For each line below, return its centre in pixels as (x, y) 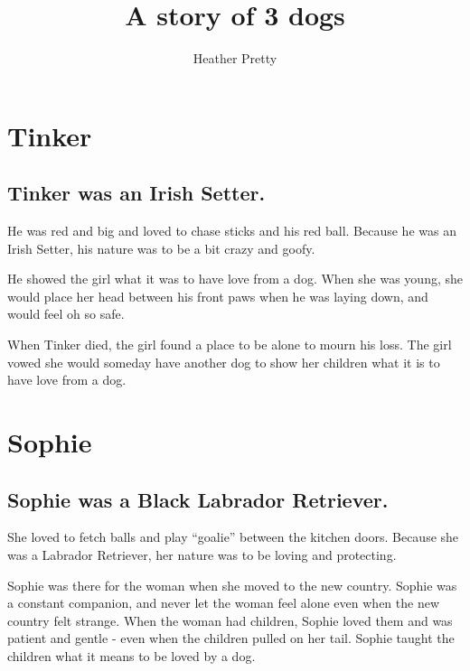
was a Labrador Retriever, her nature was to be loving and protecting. (202, 555)
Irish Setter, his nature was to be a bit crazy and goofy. (161, 248)
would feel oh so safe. (66, 314)
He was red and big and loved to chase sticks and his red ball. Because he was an (232, 231)
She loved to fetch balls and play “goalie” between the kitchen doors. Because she (233, 537)
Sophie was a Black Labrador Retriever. (198, 499)
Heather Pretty (235, 58)
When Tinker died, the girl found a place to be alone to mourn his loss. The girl (230, 345)
